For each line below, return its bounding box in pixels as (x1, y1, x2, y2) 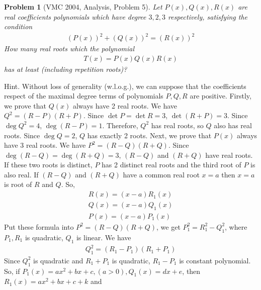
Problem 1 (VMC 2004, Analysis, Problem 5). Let (4, 2, 162, 12)
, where (225, 221, 247, 232)
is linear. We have (76, 232, 131, 242)
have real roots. (205, 149, 253, 160)
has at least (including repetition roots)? (4, 63, 127, 74)
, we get (156, 221, 181, 232)
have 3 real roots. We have (4, 140, 86, 150)
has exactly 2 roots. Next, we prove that (87, 130, 212, 140)
